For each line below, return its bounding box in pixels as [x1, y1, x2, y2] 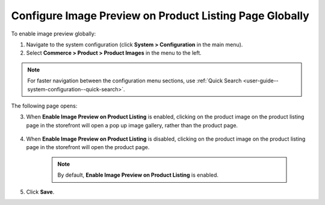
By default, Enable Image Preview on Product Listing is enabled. [57, 171, 219, 179]
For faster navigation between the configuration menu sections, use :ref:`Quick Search [27, 77, 242, 84]
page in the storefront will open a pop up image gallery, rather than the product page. [26, 121, 238, 129]
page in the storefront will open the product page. [26, 144, 150, 151]
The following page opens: [11, 102, 78, 109]
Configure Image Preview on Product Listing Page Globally [11, 9, 309, 22]
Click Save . [26, 188, 55, 195]
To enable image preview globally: [11, 30, 96, 37]
